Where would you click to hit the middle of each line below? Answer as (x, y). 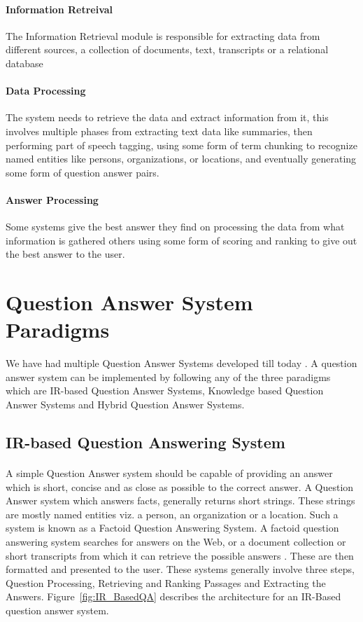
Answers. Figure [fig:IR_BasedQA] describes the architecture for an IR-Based (173, 596)
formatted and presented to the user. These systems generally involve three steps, (180, 569)
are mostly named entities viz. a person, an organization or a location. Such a (172, 514)
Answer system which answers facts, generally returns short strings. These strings (180, 500)
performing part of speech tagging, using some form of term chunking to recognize (181, 145)
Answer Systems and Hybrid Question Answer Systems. (125, 405)
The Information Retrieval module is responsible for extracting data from (163, 35)
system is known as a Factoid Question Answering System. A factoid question (172, 528)
